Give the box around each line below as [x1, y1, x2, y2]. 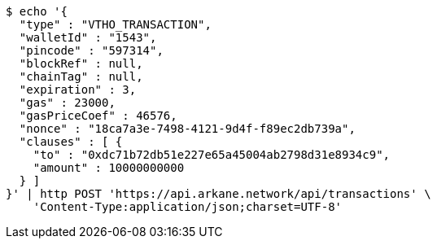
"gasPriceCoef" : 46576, [19, 109, 177, 122]
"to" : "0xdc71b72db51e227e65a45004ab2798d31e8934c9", [33, 148, 391, 161]
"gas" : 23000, [19, 96, 116, 109]
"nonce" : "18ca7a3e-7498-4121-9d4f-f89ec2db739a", [19, 122, 356, 135]
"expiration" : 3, [19, 83, 137, 96]
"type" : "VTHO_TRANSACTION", [19, 18, 212, 31]
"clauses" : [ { [19, 135, 123, 148]
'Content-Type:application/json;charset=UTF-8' [33, 200, 343, 213]
